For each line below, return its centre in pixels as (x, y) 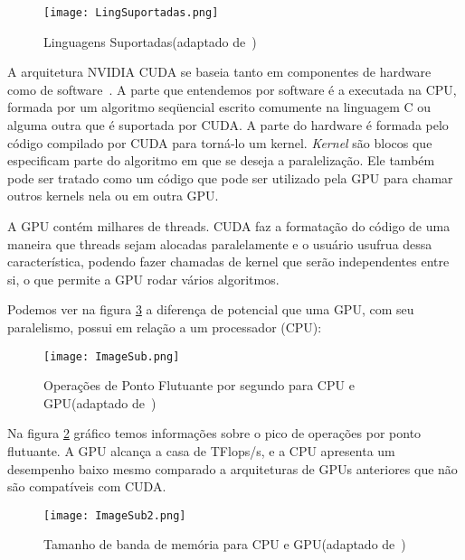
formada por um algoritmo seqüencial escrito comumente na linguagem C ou (219, 107)
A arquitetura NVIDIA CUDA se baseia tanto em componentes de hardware (219, 72)
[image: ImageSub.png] (112, 356)
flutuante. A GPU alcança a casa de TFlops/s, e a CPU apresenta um (201, 451)
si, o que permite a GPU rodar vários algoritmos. (143, 279)
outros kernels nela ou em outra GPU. (113, 196)
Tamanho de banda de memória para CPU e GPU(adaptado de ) (225, 544)
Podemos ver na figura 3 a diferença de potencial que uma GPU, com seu (211, 309)
